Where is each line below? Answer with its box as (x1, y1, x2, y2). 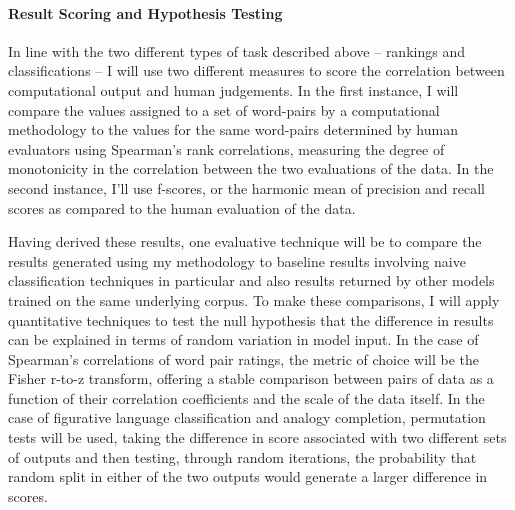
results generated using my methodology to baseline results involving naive (8, 250, 466, 271)
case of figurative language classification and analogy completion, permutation (8, 407, 486, 428)
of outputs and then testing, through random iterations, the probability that (8, 446, 477, 467)
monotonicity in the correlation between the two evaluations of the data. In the (8, 158, 494, 179)
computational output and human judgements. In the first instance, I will (8, 79, 459, 100)
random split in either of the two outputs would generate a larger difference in (8, 466, 488, 487)
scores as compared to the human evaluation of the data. (8, 197, 356, 218)
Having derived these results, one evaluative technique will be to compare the (8, 231, 482, 252)
